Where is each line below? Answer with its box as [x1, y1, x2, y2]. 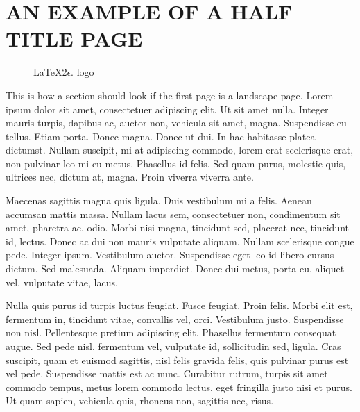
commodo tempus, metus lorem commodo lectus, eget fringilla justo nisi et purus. [6, 379, 352, 394]
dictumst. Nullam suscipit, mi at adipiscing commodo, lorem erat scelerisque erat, [6, 142, 354, 157]
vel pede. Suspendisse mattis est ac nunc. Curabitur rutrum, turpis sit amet [6, 366, 328, 381]
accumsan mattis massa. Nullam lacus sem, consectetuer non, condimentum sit [6, 206, 341, 221]
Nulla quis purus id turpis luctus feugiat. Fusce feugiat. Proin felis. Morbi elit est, [6, 298, 353, 313]
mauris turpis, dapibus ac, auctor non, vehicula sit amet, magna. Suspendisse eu [6, 115, 347, 130]
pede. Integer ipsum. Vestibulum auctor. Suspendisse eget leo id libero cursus [6, 247, 334, 262]
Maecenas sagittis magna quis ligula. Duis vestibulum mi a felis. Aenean [6, 193, 312, 208]
